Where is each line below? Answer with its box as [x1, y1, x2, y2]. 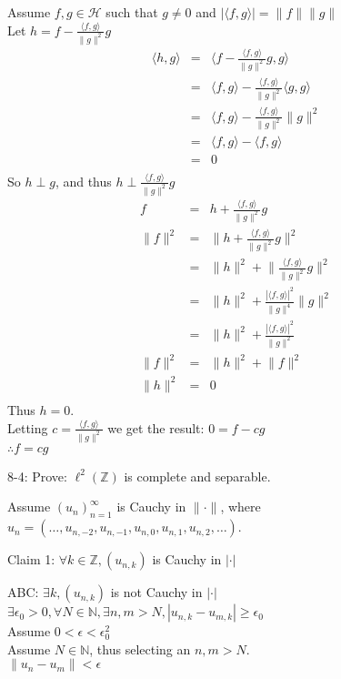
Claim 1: [7, 550, 55, 569]
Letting [7, 418, 48, 437]
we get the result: [107, 418, 205, 437]
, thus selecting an [89, 639, 191, 658]
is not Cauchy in [110, 583, 203, 602]
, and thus [55, 171, 112, 190]
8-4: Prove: [7, 466, 67, 485]
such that [105, 3, 158, 21]
